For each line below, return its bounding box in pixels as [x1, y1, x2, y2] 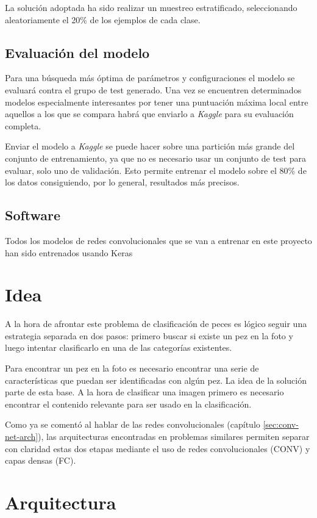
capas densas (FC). [5, 454, 76, 467]
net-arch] [5, 430, 38, 442]
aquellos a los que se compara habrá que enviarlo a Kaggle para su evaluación [5, 107, 294, 120]
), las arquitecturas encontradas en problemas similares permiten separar [38, 430, 310, 442]
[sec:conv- [263, 418, 299, 431]
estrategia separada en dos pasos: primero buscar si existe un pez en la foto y [5, 329, 293, 342]
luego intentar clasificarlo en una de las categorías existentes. [5, 341, 232, 354]
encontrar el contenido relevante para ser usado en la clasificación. [5, 397, 252, 410]
